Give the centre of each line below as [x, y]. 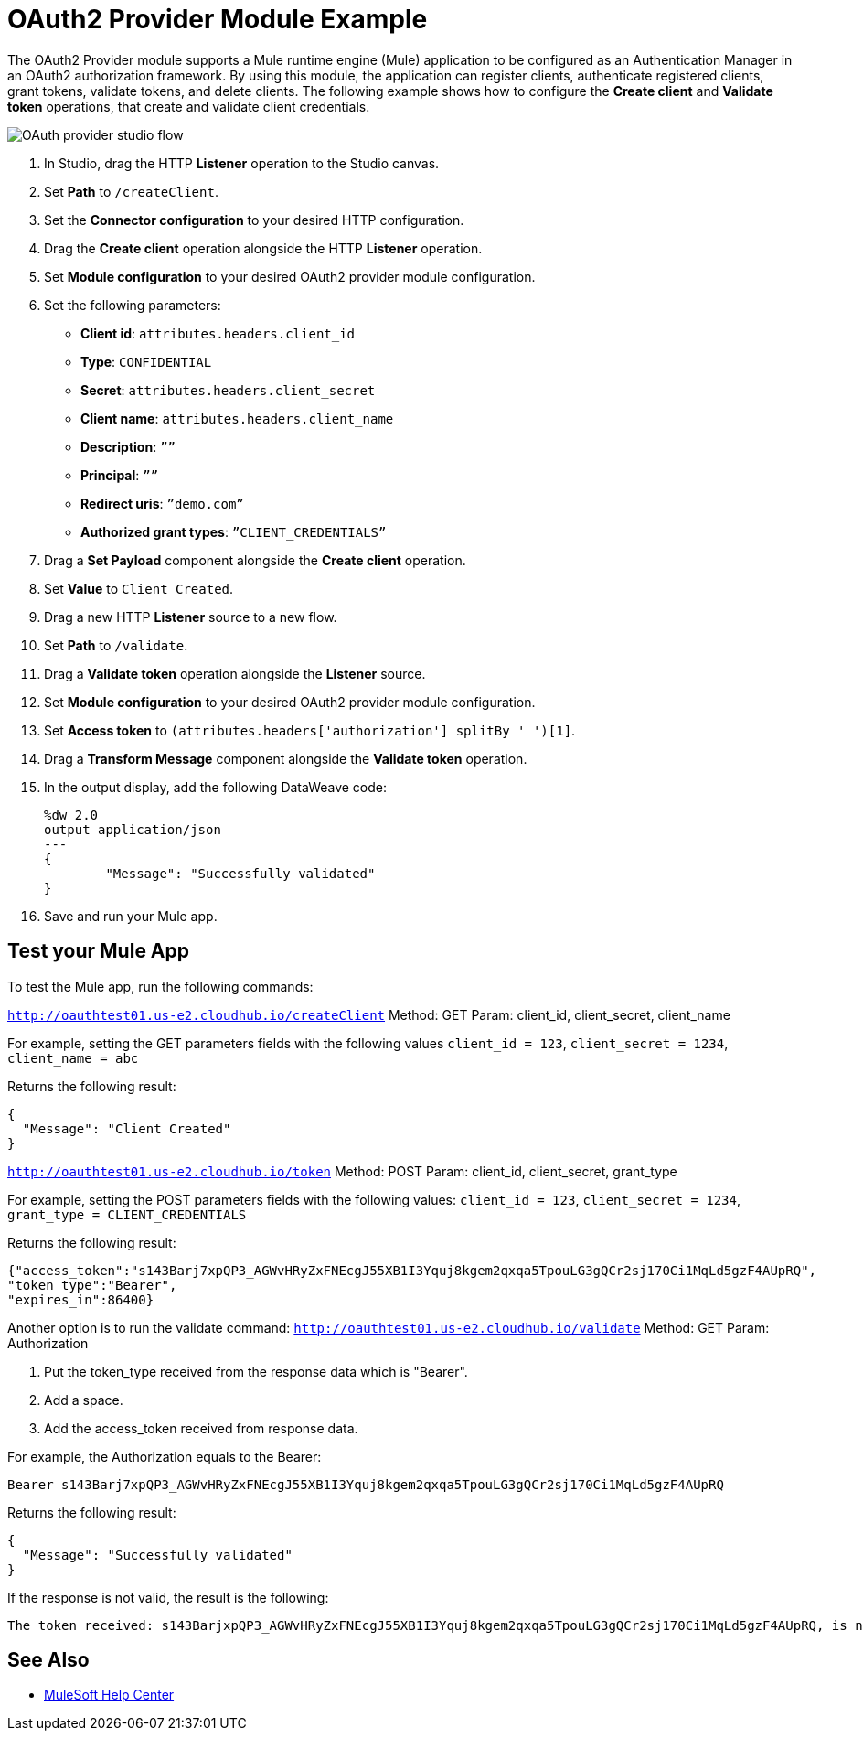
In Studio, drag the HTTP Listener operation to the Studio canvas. [242, 163]
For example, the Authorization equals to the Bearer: [165, 1456]
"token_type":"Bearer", [92, 1285]
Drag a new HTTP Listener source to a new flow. [191, 617]
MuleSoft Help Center [109, 1695]
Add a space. [84, 1400]
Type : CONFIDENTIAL [146, 361]
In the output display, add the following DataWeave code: [216, 787]
